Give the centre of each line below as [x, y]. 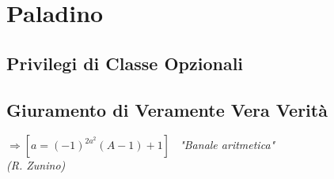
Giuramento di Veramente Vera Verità [167, 109]
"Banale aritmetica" [228, 145]
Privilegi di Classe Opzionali [125, 63]
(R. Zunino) [36, 165]
